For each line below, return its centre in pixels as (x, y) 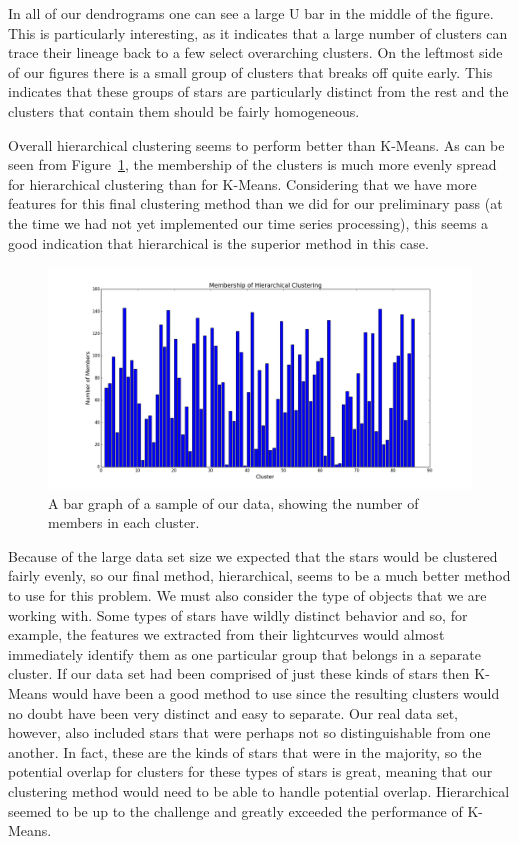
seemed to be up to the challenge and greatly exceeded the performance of (235, 810)
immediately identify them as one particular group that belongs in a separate (244, 653)
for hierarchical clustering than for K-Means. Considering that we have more (242, 183)
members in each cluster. (124, 522)
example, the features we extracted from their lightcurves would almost (226, 634)
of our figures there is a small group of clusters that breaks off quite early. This (250, 71)
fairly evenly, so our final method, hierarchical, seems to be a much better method (259, 575)
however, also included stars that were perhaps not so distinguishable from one (249, 732)
